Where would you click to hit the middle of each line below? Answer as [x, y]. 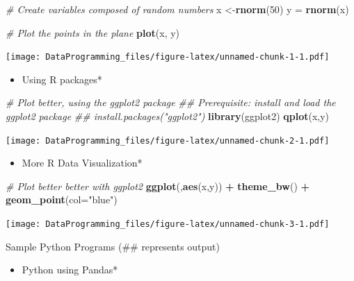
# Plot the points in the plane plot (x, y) [93, 32]
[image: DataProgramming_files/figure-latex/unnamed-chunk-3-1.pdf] [168, 224]
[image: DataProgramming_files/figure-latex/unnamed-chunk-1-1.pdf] [168, 57]
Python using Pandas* [70, 270]
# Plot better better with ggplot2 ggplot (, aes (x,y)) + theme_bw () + [158, 186]
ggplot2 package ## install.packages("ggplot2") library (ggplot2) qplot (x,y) [168, 116]
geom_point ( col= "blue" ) [62, 199]
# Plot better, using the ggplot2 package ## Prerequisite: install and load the [171, 102]
